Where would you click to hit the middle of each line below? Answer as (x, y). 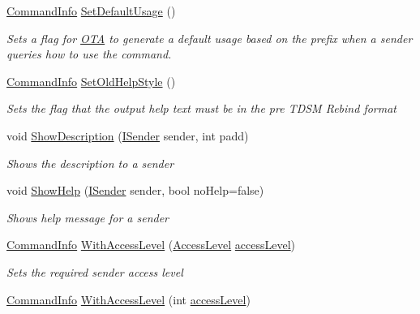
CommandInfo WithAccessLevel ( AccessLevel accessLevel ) (151, 245)
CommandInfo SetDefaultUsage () (91, 11)
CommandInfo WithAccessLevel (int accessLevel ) (129, 299)
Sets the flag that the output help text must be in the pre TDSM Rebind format (202, 108)
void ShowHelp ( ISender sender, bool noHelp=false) (135, 190)
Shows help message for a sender (88, 217)
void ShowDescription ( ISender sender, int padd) (128, 135)
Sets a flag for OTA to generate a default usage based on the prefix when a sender (210, 38)
